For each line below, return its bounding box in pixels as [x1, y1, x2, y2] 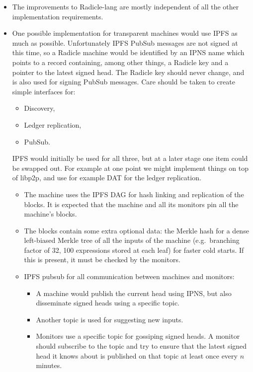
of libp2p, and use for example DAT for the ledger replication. [12, 172, 201, 183]
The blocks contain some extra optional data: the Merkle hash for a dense [24, 225, 249, 235]
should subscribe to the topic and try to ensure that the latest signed [36, 341, 247, 351]
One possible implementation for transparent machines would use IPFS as [12, 28, 238, 38]
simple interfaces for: [12, 86, 76, 96]
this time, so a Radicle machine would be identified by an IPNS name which [12, 47, 245, 58]
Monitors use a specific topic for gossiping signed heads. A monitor [36, 331, 240, 341]
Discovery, [24, 103, 55, 113]
